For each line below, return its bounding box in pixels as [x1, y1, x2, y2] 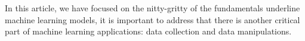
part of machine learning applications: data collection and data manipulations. [5, 25, 292, 37]
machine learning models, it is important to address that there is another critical [5, 13, 300, 26]
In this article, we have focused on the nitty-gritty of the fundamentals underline [5, 2, 300, 14]
